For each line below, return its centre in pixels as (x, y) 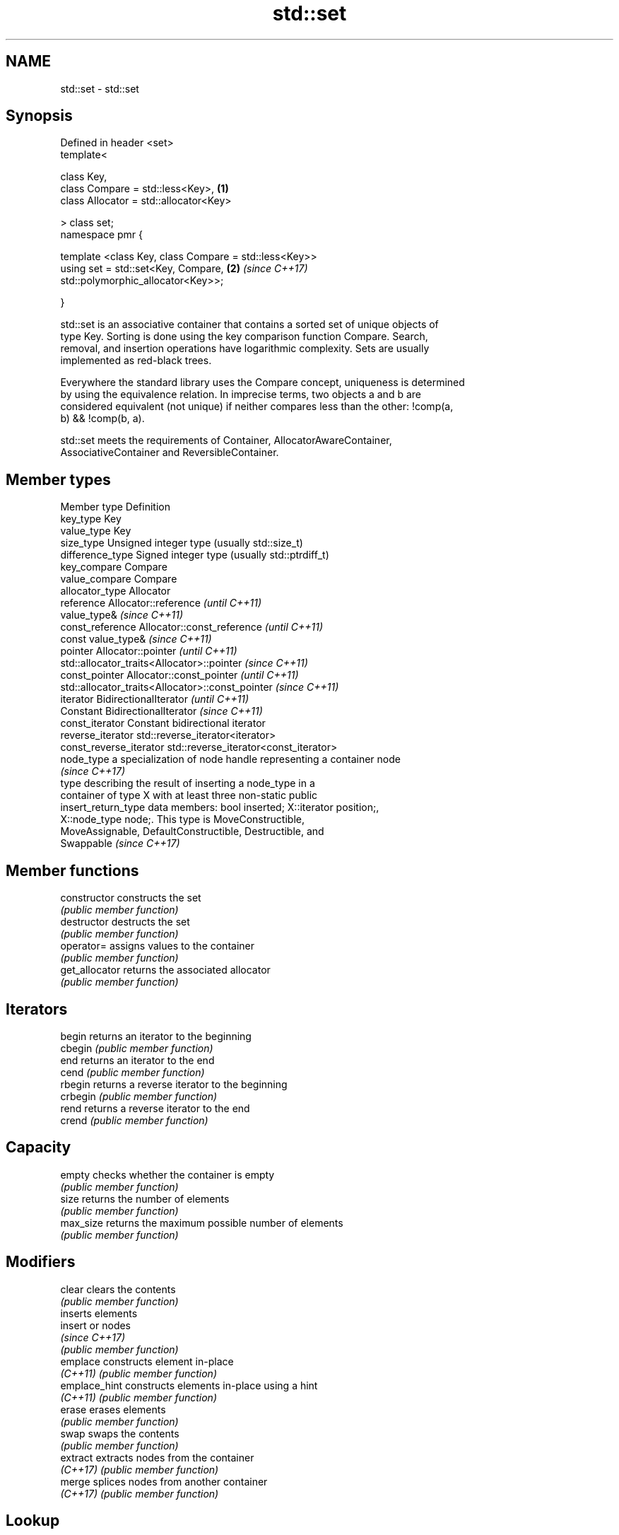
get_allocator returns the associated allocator (165, 970)
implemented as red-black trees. (136, 361)
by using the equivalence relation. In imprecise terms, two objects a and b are (241, 395)
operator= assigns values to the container (157, 946)
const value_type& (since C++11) (136, 639)
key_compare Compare (114, 567)
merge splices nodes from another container (164, 1481)
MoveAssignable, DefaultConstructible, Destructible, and (192, 831)
